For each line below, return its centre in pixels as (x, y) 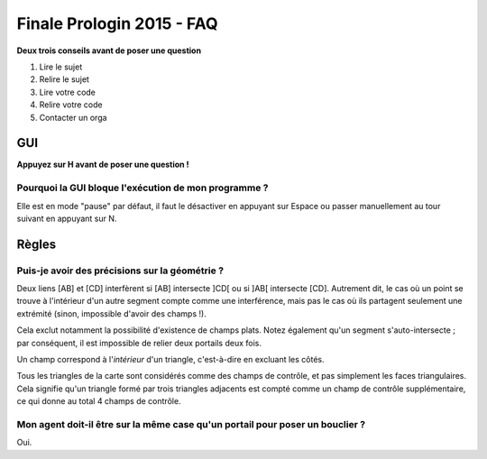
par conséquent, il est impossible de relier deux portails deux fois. (139, 343)
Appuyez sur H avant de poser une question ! (103, 165)
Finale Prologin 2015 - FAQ (117, 23)
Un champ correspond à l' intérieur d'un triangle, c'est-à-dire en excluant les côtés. (170, 360)
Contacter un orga (73, 117)
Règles (37, 244)
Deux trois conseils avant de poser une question (109, 50)
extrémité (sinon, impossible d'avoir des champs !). (111, 313)
